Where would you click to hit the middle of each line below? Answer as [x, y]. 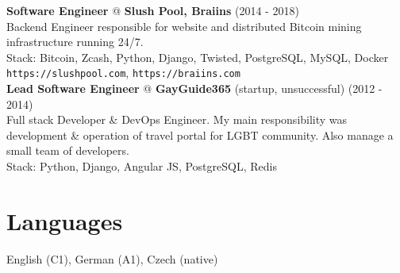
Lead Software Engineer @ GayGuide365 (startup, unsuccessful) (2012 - [194, 88]
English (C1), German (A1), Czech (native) [112, 258]
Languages [65, 220]
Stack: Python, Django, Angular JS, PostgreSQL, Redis [142, 166]
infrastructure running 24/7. [75, 42]
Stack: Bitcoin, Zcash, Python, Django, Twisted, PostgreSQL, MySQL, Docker [198, 57]
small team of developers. [68, 150]
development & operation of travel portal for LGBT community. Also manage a [200, 135]
